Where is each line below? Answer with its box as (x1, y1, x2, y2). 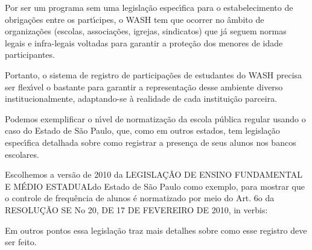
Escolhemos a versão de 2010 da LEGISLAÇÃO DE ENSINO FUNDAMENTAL (5, 168, 302, 181)
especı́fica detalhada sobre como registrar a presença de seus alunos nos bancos (5, 136, 296, 148)
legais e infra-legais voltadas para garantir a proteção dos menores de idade (5, 36, 283, 49)
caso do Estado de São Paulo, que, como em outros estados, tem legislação (5, 124, 280, 137)
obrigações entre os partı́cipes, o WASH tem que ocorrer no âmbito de (5, 13, 264, 25)
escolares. (5, 148, 39, 160)
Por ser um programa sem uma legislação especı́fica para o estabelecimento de (5, 1, 293, 13)
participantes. (5, 48, 55, 61)
